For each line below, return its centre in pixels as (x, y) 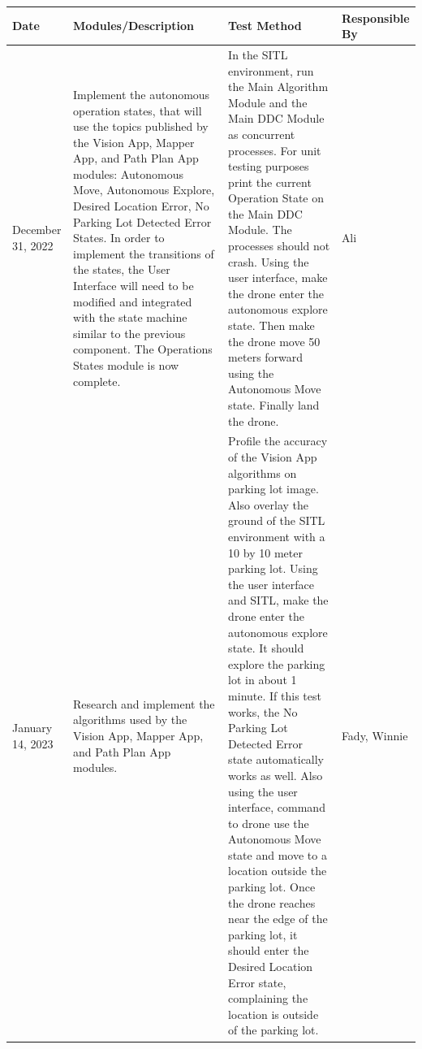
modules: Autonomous (128, 173)
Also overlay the (268, 504)
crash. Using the (269, 261)
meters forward (266, 357)
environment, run (271, 70)
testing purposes (269, 166)
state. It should (266, 648)
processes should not (279, 246)
